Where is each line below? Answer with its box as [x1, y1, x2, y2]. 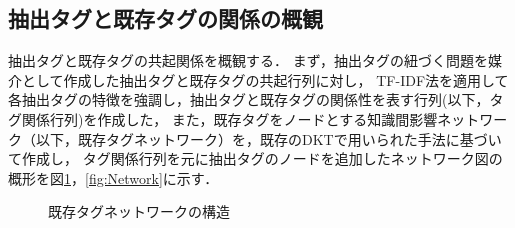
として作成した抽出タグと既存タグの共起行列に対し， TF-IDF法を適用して [21, 69, 509, 90]
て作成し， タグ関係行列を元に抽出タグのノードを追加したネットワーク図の [8, 148, 503, 169]
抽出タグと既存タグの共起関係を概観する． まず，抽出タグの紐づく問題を [8, 50, 488, 71]
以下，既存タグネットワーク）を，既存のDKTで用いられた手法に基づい [35, 128, 502, 149]
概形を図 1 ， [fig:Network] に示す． [8, 167, 219, 188]
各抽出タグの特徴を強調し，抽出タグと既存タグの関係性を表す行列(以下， [8, 89, 490, 110]
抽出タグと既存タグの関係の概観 [8, 3, 323, 34]
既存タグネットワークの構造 [48, 201, 230, 222]
